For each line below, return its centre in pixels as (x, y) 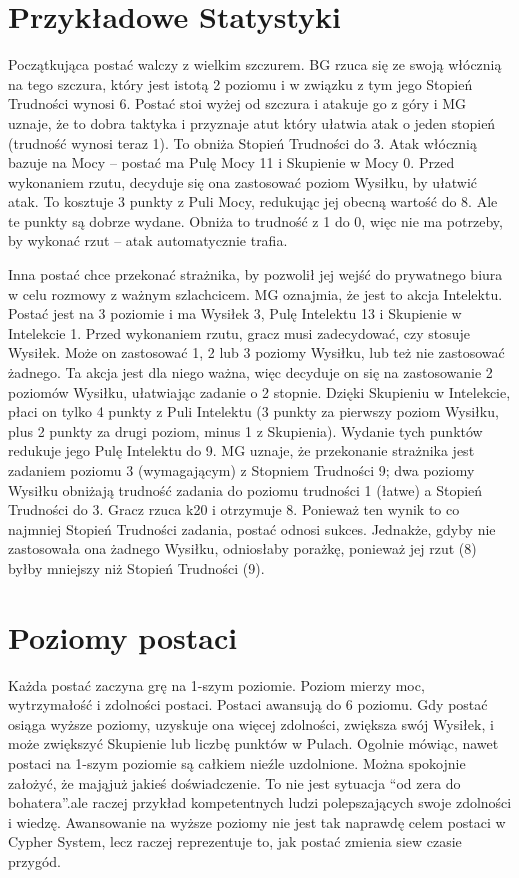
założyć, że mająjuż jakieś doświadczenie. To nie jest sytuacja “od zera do (234, 782)
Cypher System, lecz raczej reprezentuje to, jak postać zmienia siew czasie (235, 841)
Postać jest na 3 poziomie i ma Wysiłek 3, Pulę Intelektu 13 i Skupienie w (235, 313)
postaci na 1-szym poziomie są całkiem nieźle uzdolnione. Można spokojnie (237, 763)
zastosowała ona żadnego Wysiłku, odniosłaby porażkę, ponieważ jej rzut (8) (242, 548)
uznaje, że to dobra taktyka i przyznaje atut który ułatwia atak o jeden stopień (252, 122)
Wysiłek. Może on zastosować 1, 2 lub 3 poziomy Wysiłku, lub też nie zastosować (256, 352)
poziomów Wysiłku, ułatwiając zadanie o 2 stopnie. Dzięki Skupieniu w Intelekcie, (259, 391)
